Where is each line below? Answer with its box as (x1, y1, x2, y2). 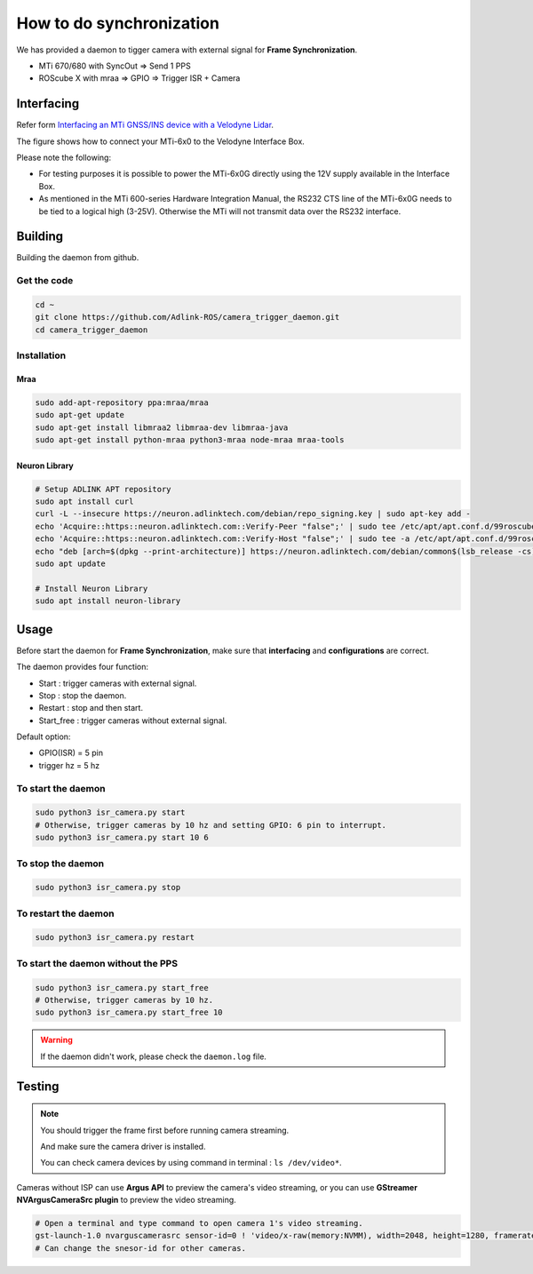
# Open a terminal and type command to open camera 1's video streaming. (35, 1218, 363, 1229)
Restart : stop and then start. (38, 703, 144, 713)
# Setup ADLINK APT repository (35, 484, 172, 494)
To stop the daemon (16, 857, 105, 870)
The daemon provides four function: (16, 662, 148, 673)
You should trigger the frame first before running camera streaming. (40, 1125, 290, 1135)
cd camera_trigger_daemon (35, 324, 148, 335)
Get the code (16, 275, 74, 287)
